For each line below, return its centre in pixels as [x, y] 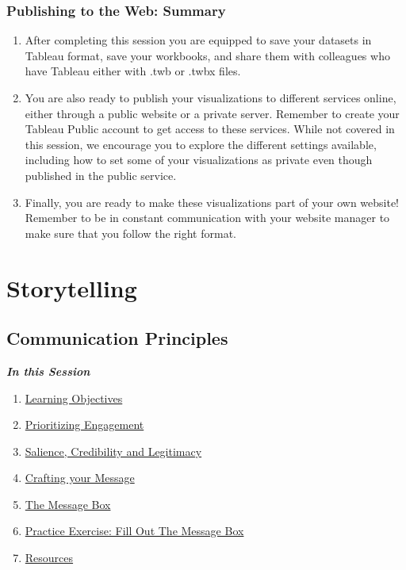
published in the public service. [101, 175]
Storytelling [72, 287]
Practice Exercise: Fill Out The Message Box [134, 531]
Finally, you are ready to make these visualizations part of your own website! [212, 202]
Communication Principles [117, 338]
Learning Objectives [74, 398]
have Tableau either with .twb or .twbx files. [133, 71]
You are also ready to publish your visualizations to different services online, [211, 98]
